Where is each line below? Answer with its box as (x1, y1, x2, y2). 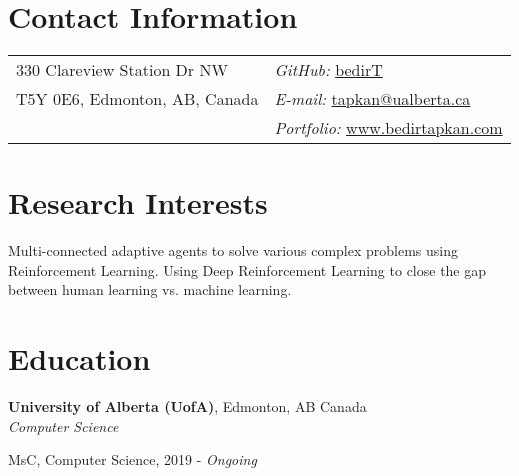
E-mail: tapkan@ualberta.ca (274, 87, 471, 111)
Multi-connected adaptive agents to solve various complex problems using (8, 240, 459, 261)
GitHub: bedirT (274, 58, 383, 82)
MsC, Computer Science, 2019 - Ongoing (8, 449, 257, 470)
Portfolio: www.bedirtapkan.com (274, 116, 503, 140)
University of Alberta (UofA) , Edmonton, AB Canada (8, 396, 367, 417)
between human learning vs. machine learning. (8, 279, 292, 300)
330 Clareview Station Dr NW (16, 58, 228, 82)
